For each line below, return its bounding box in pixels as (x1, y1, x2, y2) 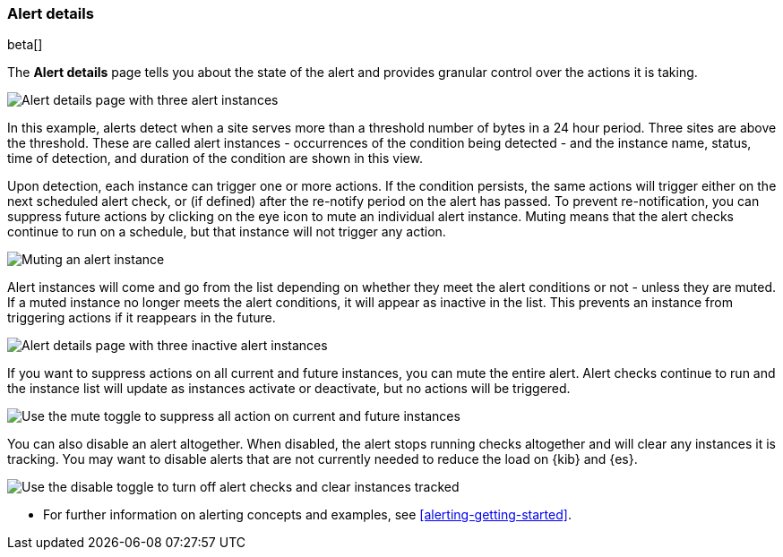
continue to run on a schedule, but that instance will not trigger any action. (7, 224, 446, 240)
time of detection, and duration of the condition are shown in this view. (7, 150, 423, 167)
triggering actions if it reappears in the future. (7, 310, 276, 326)
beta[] (7, 37, 43, 53)
